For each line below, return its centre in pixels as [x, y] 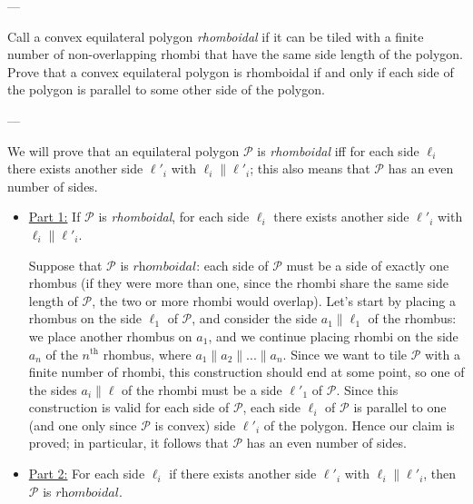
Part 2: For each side [87, 474]
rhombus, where [147, 354]
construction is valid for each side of [129, 407]
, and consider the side [255, 318]
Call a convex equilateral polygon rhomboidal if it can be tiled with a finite [216, 36]
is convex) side [195, 425]
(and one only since [83, 425]
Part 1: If [54, 217]
